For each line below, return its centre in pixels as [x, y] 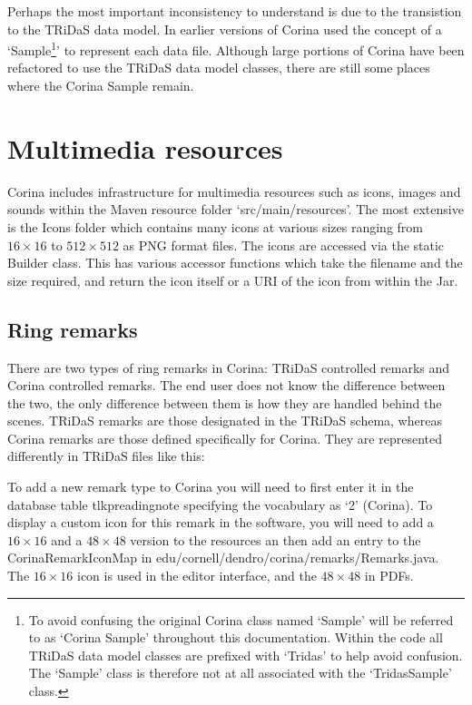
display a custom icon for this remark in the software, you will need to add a [221, 522]
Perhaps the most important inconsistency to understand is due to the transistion [235, 11]
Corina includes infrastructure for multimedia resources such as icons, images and [234, 191]
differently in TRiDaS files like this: [106, 456]
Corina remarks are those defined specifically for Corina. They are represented [225, 438]
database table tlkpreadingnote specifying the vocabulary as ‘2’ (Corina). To [220, 504]
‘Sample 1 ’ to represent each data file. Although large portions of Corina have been [236, 49]
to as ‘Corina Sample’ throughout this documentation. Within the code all [236, 637]
